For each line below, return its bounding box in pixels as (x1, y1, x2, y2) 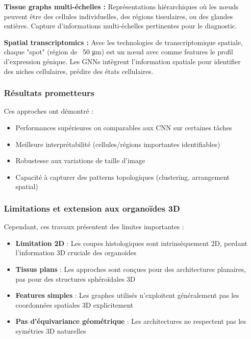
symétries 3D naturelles (15, 325, 86, 336)
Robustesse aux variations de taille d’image (15, 155, 145, 166)
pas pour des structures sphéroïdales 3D (15, 273, 136, 284)
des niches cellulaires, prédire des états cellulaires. (4, 66, 153, 76)
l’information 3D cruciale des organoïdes (15, 247, 137, 258)
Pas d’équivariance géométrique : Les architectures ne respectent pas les (15, 316, 246, 326)
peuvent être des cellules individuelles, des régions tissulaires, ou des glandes (4, 11, 233, 21)
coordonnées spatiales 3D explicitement (15, 299, 133, 310)
